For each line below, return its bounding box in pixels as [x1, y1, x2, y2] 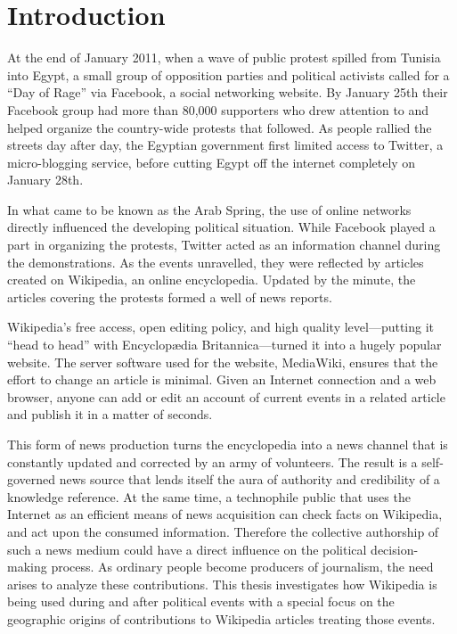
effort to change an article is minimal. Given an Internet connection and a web [7, 370, 437, 389]
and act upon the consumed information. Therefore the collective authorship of [7, 522, 439, 540]
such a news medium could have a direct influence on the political [7, 539, 367, 558]
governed [7, 470, 56, 489]
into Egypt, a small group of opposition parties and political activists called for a [7, 65, 450, 84]
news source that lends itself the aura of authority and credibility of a [59, 470, 440, 489]
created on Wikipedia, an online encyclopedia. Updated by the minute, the [7, 270, 416, 289]
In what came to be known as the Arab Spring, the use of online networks [7, 200, 412, 218]
